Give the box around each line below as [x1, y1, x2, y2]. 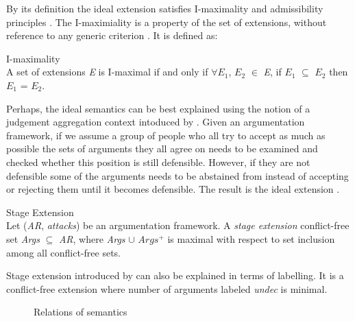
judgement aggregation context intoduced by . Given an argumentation [6, 115, 305, 129]
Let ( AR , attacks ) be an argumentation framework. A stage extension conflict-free [6, 218, 350, 233]
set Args [6, 231, 40, 246]
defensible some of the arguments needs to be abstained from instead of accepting [6, 168, 349, 182]
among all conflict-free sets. [6, 245, 121, 259]
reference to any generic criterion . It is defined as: [6, 28, 218, 43]
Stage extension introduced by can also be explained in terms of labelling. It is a [6, 268, 344, 283]
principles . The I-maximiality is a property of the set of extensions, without [6, 14, 327, 29]
